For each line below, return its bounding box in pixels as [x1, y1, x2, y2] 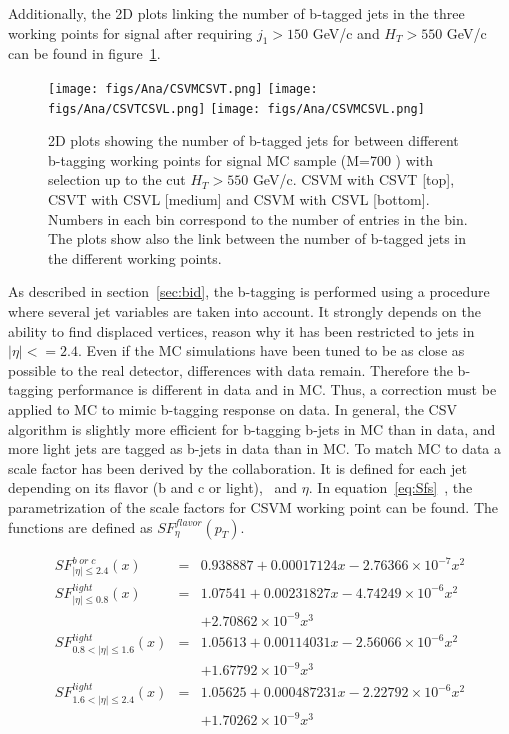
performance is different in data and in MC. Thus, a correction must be [57, 379, 497, 400]
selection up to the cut [48, 169, 186, 190]
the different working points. [48, 247, 222, 268]
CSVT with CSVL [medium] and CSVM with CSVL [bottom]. [48, 189, 430, 210]
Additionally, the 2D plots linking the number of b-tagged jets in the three [8, 3, 465, 23]
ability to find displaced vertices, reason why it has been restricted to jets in [8, 320, 475, 341]
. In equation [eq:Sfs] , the [308, 477, 473, 498]
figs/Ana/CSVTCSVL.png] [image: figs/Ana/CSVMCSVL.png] [48, 101, 425, 116]
